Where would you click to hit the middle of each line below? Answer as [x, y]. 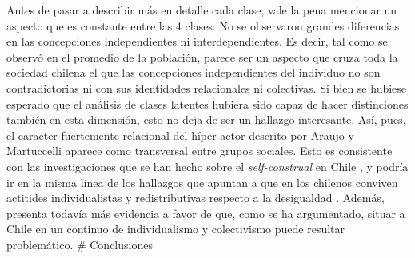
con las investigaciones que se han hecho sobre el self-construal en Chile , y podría [207, 166]
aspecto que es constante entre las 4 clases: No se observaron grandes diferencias [203, 25]
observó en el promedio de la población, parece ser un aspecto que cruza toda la [202, 56]
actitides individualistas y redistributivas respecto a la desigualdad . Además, [196, 198]
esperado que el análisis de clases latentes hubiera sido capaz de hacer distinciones [207, 103]
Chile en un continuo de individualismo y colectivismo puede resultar [176, 229]
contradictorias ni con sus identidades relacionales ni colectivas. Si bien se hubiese [207, 87]
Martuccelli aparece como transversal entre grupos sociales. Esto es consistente [200, 151]
